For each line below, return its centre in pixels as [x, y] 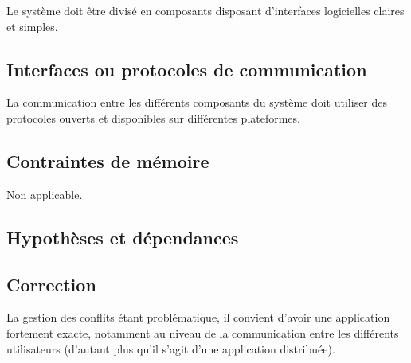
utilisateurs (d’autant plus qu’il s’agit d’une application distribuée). [171, 348]
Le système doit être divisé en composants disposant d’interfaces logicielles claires [205, 10]
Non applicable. [45, 194]
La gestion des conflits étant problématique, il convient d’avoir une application [198, 317]
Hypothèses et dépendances [123, 237]
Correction [51, 284]
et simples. [32, 26]
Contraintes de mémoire [108, 160]
